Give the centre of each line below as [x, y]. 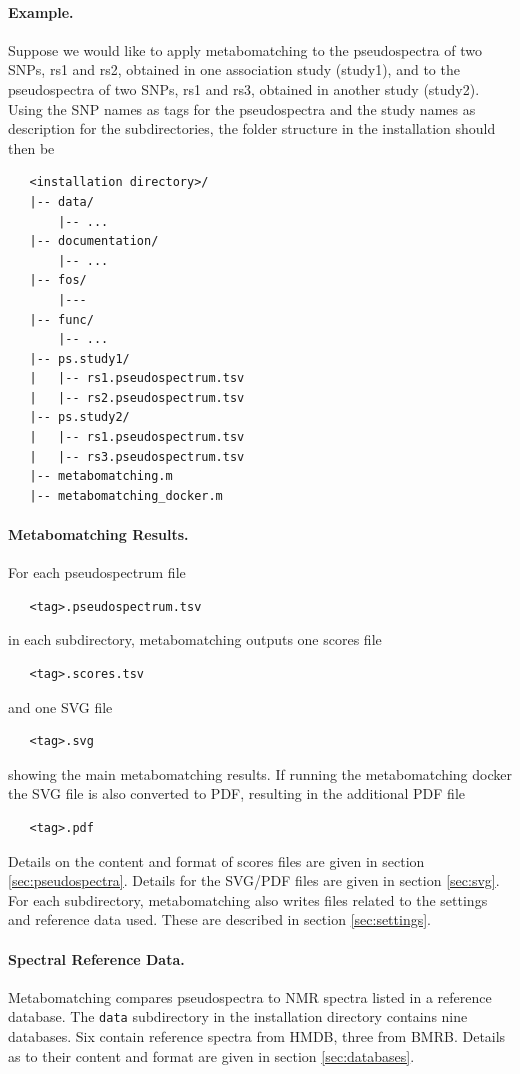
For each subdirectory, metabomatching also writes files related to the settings [248, 899]
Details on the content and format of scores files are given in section [216, 860]
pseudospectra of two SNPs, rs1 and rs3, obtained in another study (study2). [244, 88]
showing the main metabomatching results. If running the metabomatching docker [260, 773]
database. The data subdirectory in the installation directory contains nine [238, 1016]
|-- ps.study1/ [79, 358]
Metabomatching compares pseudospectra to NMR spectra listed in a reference [250, 996]
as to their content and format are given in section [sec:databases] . [211, 1055]
